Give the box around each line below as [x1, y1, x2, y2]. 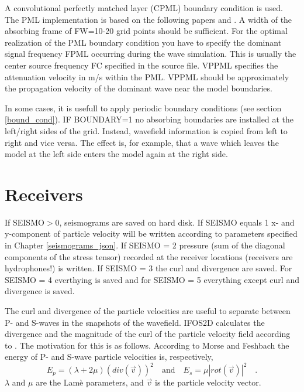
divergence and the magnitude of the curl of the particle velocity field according [5, 328, 291, 340]
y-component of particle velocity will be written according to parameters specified [5, 227, 298, 240]
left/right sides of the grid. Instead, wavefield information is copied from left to [5, 124, 288, 137]
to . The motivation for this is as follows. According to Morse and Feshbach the [5, 339, 289, 351]
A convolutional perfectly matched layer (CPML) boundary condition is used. [5, 2, 283, 13]
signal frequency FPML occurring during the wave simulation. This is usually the [5, 47, 296, 60]
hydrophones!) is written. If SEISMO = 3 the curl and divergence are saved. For [5, 262, 292, 274]
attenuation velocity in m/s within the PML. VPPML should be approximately [5, 70, 289, 83]
